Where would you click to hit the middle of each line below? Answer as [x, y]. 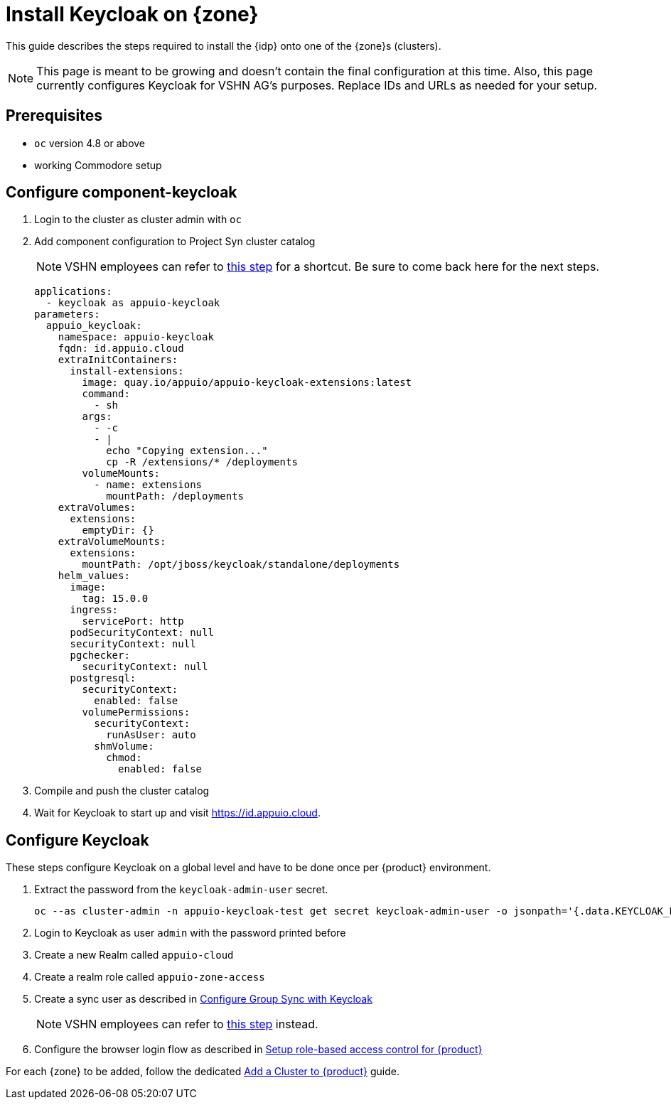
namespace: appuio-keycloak [136, 337]
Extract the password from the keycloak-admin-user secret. [181, 890]
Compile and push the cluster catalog [122, 791]
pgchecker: [100, 656]
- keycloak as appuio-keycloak [133, 303]
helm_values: [94, 576]
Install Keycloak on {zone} [132, 14]
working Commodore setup [98, 165]
